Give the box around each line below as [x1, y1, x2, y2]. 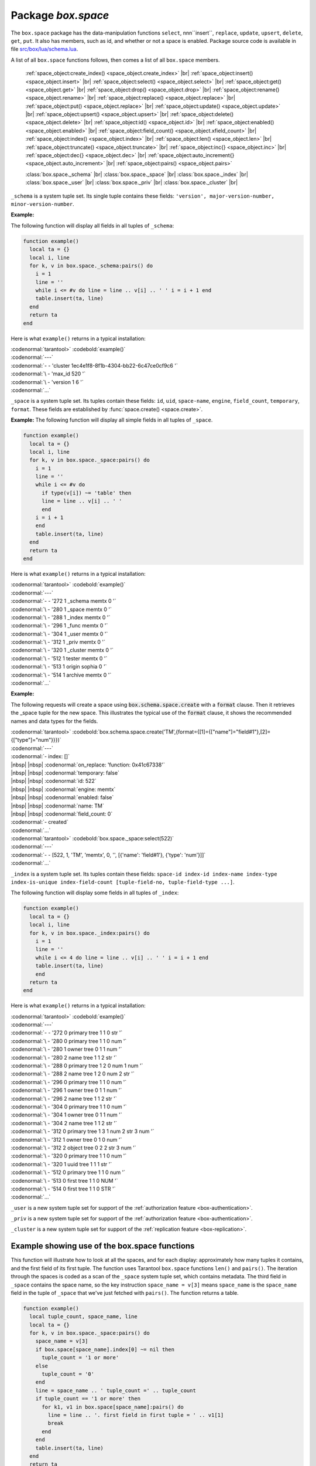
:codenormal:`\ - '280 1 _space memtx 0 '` [11, 606, 112, 613]
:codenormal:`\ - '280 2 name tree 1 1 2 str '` [11, 1054, 117, 1061]
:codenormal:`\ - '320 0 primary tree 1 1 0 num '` [11, 1152, 127, 1159]
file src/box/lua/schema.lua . [11, 46, 78, 53]
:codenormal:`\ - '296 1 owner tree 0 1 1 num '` [11, 1087, 122, 1094]
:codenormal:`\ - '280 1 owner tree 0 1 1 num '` [11, 1046, 122, 1053]
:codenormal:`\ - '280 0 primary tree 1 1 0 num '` [11, 1037, 127, 1044]
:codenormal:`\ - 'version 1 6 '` [11, 378, 84, 385]
